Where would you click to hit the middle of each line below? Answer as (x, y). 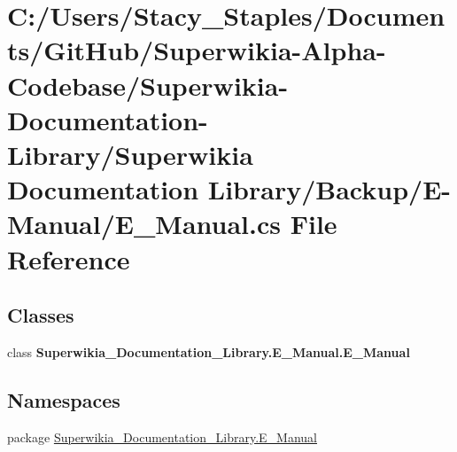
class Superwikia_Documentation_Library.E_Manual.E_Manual (209, 351)
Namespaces (64, 399)
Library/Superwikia (130, 154)
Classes (41, 315)
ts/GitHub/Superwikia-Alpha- (197, 50)
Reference (69, 258)
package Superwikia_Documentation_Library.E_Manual (163, 436)
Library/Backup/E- (329, 189)
